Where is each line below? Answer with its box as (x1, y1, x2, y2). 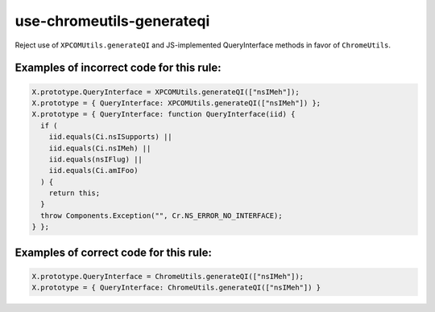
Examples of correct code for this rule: (14, 245, 213, 259)
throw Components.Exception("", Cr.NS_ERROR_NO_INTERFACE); (40, 211, 283, 220)
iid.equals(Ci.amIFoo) (48, 166, 139, 175)
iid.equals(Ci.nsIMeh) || (48, 143, 151, 153)
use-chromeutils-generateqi (14, 12, 210, 30)
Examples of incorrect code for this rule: (14, 61, 222, 75)
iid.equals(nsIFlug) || (48, 154, 143, 164)
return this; (48, 189, 101, 198)
